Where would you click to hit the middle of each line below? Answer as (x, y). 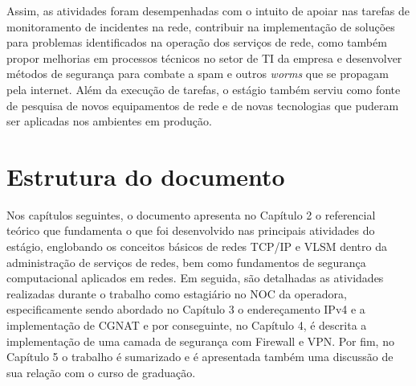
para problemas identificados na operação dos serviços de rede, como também (197, 42)
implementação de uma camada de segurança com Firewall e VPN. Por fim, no (200, 341)
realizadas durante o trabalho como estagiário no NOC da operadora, (177, 293)
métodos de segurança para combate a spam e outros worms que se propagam (198, 74)
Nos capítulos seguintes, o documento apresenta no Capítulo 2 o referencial (191, 214)
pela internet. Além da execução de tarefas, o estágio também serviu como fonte (204, 89)
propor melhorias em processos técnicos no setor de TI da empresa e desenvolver (204, 57)
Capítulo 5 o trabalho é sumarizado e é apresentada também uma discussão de (200, 357)
